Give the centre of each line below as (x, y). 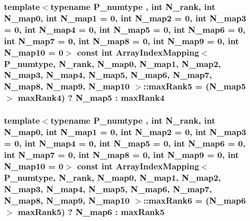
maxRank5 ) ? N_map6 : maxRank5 (91, 211)
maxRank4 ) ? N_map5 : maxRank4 (91, 98)
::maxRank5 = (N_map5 (195, 86)
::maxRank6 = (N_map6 (195, 200)
